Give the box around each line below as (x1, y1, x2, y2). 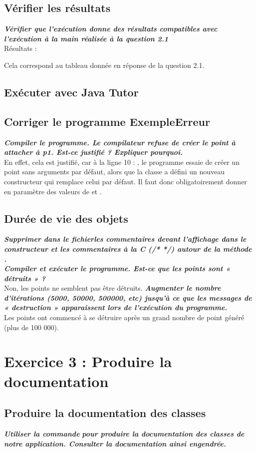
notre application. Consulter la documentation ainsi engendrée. (4, 438, 226, 449)
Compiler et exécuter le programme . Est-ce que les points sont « (4, 263, 231, 274)
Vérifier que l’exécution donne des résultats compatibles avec (4, 23, 218, 34)
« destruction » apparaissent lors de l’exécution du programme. (4, 302, 228, 313)
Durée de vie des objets (4, 210, 128, 226)
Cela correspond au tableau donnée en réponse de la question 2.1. (4, 59, 205, 70)
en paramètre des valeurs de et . (4, 186, 102, 196)
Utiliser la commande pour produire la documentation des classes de (4, 429, 245, 439)
